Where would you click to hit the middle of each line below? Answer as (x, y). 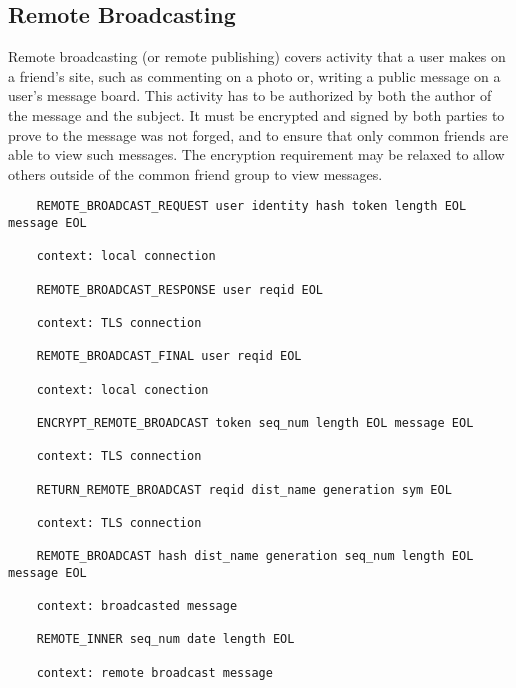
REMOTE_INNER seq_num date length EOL (165, 639)
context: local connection (126, 256)
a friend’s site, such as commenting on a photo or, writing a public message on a (254, 75)
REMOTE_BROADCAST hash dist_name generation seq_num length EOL (255, 556)
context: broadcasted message (137, 606)
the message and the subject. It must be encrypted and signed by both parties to (256, 114)
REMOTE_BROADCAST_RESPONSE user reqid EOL (179, 289)
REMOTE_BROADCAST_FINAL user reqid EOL (169, 356)
